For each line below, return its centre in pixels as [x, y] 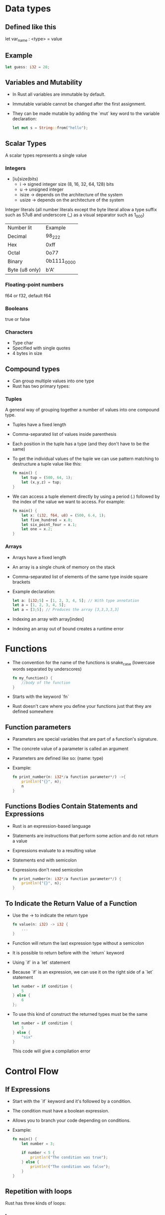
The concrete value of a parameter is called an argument [70, 749]
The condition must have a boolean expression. [61, 1111]
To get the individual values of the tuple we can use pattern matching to [86, 459]
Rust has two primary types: [41, 386]
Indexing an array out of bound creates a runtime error [68, 629]
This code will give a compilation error [51, 1051]
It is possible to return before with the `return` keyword [68, 953]
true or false [18, 319]
